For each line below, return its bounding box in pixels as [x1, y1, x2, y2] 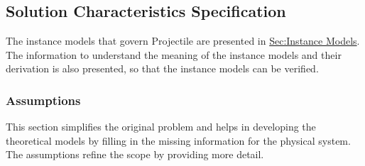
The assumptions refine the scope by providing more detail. [6, 147, 264, 162]
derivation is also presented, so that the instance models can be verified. [6, 61, 319, 76]
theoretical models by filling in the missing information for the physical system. [6, 133, 351, 148]
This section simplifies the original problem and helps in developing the [6, 119, 316, 134]
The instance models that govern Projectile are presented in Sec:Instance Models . [6, 33, 360, 48]
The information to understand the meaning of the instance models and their [6, 47, 342, 62]
